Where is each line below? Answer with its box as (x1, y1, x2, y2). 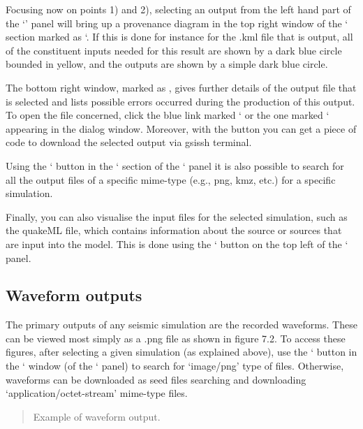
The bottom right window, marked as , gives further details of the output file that (6, 80, 357, 94)
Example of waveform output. (33, 409, 161, 423)
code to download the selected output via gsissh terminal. (6, 135, 252, 150)
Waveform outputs (6, 284, 142, 306)
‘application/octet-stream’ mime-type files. (6, 386, 188, 400)
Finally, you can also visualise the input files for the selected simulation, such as (6, 209, 348, 224)
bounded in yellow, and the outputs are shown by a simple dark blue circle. (6, 57, 328, 71)
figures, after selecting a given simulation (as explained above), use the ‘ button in (6, 344, 357, 359)
